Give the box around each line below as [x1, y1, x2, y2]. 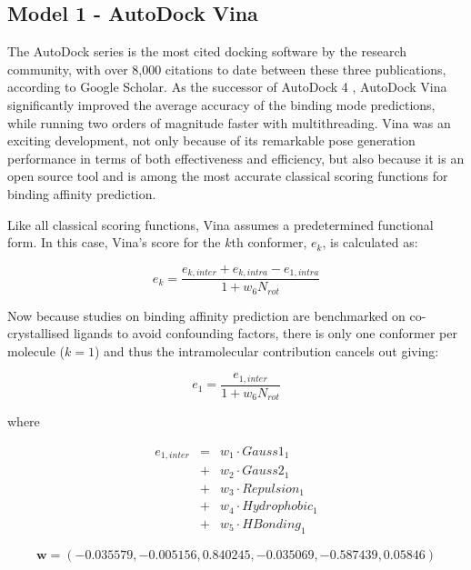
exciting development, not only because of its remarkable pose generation [7, 131, 416, 150]
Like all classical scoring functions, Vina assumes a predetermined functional [7, 215, 434, 234]
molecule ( [7, 341, 65, 360]
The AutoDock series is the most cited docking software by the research [7, 42, 407, 61]
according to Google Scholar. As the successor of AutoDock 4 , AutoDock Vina [7, 77, 447, 96]
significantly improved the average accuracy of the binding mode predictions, [7, 95, 436, 114]
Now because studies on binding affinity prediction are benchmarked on [7, 305, 406, 325]
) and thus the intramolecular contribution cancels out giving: [94, 341, 439, 360]
